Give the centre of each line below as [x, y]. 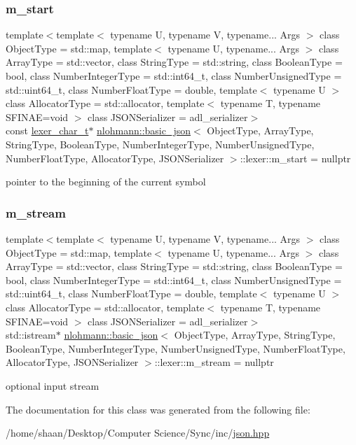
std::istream [31, 335]
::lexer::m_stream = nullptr [214, 362]
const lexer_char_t [47, 130]
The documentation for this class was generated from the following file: [158, 409]
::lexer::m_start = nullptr [295, 158]
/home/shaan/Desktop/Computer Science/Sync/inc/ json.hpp [138, 433]
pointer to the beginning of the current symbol [106, 182]
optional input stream [53, 385]
